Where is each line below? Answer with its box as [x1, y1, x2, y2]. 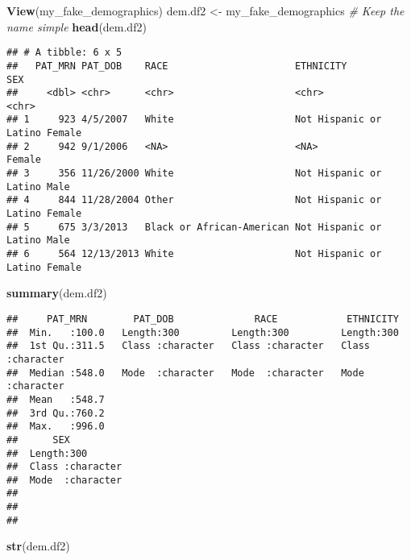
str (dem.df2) [6, 537, 70, 554]
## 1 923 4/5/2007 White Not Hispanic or [6, 114, 382, 126]
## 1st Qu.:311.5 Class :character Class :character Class [6, 340, 371, 352]
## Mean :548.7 [6, 393, 105, 405]
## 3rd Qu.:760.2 [6, 407, 105, 419]
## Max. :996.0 [6, 421, 105, 433]
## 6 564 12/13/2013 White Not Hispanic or [6, 248, 382, 260]
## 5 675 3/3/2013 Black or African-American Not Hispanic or [6, 221, 382, 233]
